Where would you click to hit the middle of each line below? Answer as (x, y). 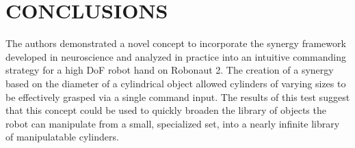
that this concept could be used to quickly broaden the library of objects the (166, 110)
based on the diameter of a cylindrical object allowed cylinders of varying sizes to (176, 83)
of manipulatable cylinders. (62, 137)
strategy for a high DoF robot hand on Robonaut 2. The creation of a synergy (170, 70)
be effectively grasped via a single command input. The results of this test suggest (178, 97)
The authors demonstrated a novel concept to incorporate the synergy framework (176, 43)
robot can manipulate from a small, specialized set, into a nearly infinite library (173, 123)
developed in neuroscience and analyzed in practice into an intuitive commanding (176, 56)
